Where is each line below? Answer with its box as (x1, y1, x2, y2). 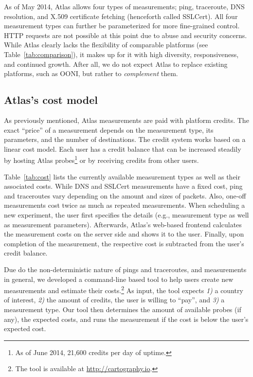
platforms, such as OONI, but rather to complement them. (4, 68, 178, 79)
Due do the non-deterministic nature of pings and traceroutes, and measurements (4, 264, 247, 274)
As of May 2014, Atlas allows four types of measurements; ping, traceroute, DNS (4, 1, 245, 11)
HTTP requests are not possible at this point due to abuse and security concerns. (4, 30, 247, 40)
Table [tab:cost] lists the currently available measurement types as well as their (4, 171, 240, 181)
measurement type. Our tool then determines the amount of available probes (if (4, 304, 241, 314)
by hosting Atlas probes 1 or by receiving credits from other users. (4, 154, 199, 165)
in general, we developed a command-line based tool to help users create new (4, 274, 234, 284)
